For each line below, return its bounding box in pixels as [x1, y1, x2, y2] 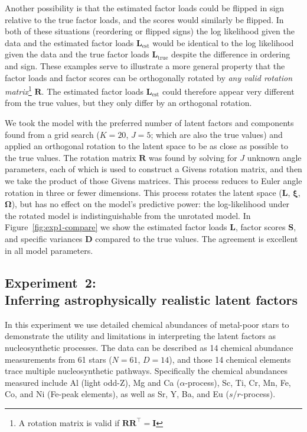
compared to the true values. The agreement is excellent [95, 232, 298, 244]
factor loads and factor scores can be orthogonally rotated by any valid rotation [5, 71, 293, 83]
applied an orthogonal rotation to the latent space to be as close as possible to [5, 140, 289, 152]
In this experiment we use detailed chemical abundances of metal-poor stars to [5, 318, 289, 330]
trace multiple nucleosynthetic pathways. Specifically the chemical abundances [5, 365, 288, 377]
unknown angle [247, 151, 302, 163]
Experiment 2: [5, 273, 96, 291]
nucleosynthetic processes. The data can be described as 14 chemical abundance [5, 341, 293, 353]
